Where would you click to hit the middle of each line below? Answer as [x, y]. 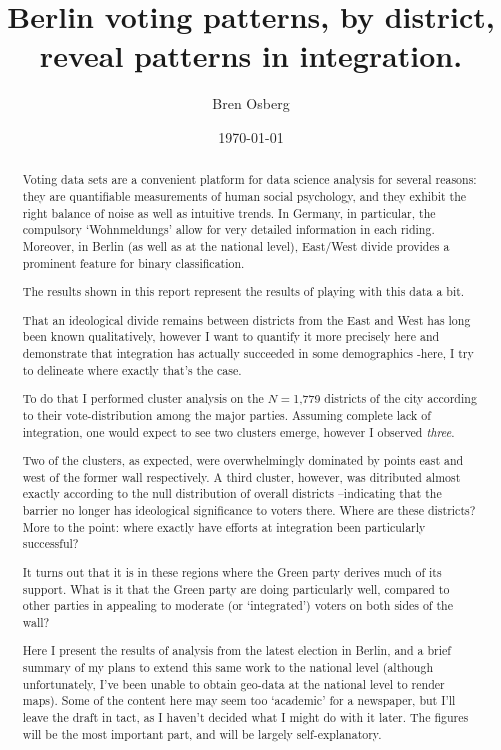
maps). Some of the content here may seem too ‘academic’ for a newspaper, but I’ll [239, 700]
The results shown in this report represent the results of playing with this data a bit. [243, 291]
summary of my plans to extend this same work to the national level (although [228, 667]
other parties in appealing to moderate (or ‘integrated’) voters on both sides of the [237, 605]
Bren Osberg [251, 103]
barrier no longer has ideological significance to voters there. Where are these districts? [249, 510]
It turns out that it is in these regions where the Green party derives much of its [232, 571]
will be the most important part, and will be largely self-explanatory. [202, 733]
